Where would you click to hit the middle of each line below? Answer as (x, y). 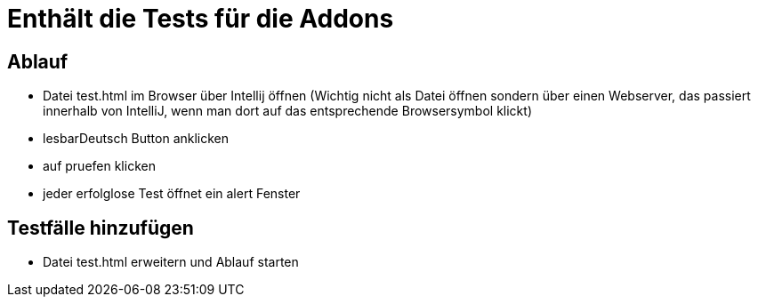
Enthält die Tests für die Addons (201, 19)
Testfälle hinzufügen (101, 228)
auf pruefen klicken (99, 166)
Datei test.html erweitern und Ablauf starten (171, 262)
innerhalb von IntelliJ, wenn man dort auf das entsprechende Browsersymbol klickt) (287, 111)
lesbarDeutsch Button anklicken (136, 139)
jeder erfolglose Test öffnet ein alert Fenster (172, 194)
